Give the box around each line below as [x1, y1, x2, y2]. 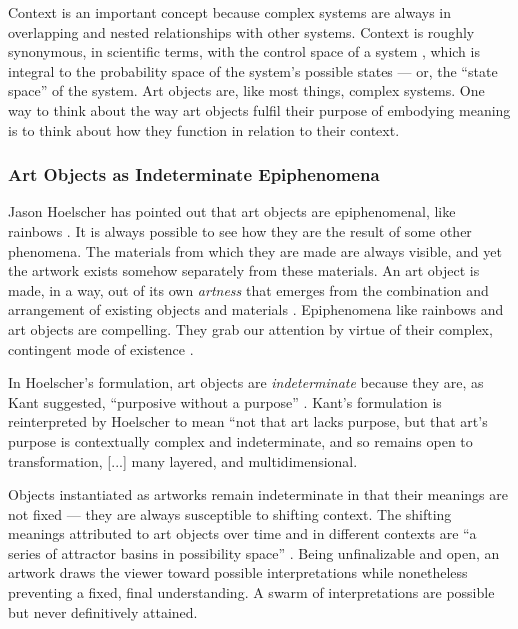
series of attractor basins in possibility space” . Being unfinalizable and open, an [8, 542, 500, 563]
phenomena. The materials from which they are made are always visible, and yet [8, 240, 502, 261]
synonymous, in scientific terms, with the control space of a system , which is [8, 41, 480, 62]
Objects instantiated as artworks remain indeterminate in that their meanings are [8, 484, 508, 505]
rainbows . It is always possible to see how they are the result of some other [8, 220, 472, 241]
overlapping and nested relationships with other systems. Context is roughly [8, 21, 475, 42]
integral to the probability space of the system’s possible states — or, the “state [8, 60, 498, 81]
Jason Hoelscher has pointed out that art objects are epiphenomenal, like [8, 201, 456, 222]
